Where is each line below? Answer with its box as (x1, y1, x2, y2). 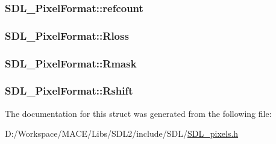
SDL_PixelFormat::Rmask (5, 55, 137, 70)
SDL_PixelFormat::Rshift (5, 83, 133, 98)
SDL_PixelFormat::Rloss (5, 28, 129, 43)
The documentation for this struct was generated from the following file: (5, 107, 272, 119)
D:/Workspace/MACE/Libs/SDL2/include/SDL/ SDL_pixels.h (5, 127, 239, 140)
